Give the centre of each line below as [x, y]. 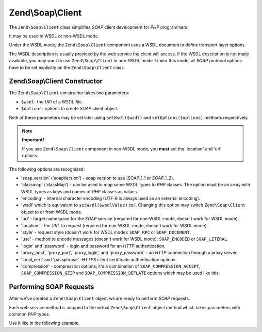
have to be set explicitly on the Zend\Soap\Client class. [67, 67]
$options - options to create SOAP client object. [70, 109]
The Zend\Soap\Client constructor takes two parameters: [69, 93]
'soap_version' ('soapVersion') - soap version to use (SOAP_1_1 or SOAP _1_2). [98, 178]
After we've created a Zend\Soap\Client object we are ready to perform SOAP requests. [99, 299]
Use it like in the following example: [44, 323]
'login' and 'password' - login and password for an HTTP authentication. [93, 246]
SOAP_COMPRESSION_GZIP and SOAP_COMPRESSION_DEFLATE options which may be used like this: [121, 273]
